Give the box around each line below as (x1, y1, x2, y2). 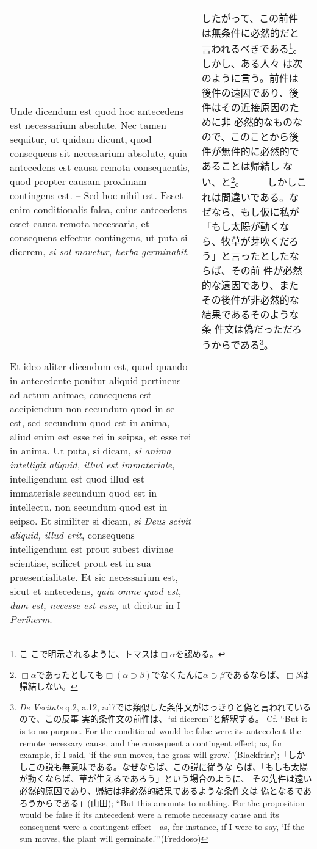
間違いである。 (221, 189, 290, 204)
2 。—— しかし (230, 173, 297, 189)
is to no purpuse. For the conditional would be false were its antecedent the (19, 724, 301, 737)
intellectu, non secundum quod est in (10, 499, 168, 514)
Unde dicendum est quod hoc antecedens (10, 103, 184, 118)
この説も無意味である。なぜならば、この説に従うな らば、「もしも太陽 (27, 760, 308, 773)
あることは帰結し (201, 159, 280, 173)
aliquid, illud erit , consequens (10, 527, 135, 542)
